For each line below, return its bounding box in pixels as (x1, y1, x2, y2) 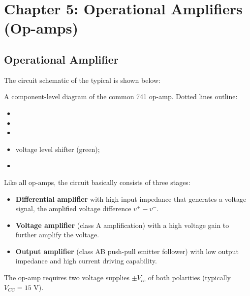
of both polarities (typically (148, 272, 231, 283)
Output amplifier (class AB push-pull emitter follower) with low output (15, 246, 239, 256)
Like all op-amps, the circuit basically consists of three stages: (4, 177, 190, 187)
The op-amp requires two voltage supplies (4, 272, 130, 283)
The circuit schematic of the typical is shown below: (4, 74, 160, 85)
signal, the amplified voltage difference (15, 203, 131, 214)
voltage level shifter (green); (15, 144, 100, 154)
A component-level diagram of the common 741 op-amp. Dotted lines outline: (4, 91, 238, 102)
